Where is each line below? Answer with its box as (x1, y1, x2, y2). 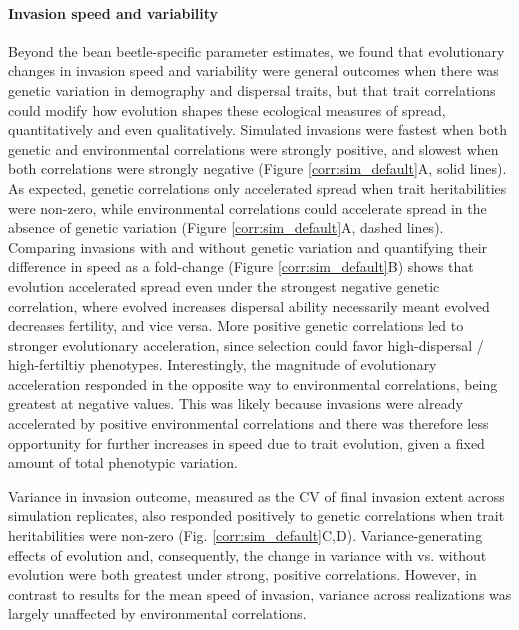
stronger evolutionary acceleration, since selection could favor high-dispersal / (8, 334, 484, 355)
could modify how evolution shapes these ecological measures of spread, (8, 99, 446, 120)
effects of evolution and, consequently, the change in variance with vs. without (8, 544, 487, 565)
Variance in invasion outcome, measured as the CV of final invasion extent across (8, 485, 505, 506)
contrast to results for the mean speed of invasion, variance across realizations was (8, 583, 512, 604)
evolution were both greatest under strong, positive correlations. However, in (8, 564, 477, 585)
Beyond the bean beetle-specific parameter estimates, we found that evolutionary (8, 40, 505, 61)
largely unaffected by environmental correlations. (8, 603, 307, 624)
